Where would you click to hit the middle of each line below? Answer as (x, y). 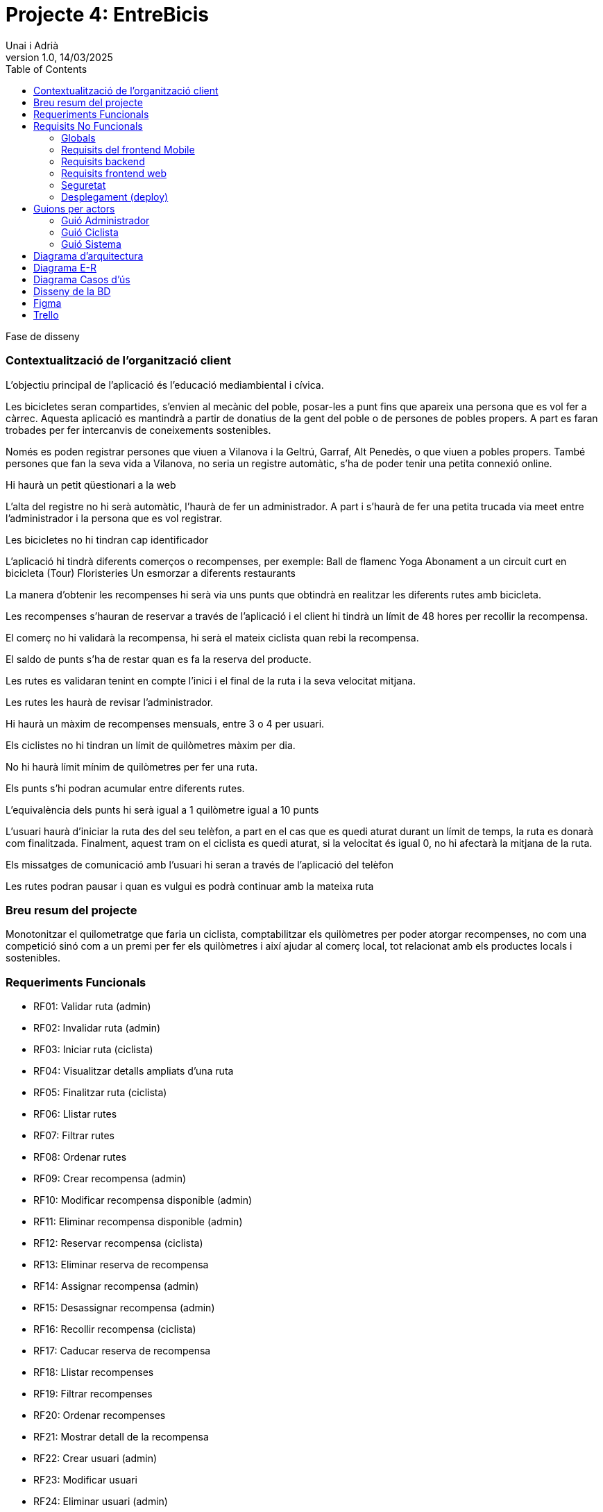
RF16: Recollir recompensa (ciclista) (115, 1329)
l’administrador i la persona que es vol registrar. (114, 518)
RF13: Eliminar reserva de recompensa (121, 1265)
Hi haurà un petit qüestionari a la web (91, 485)
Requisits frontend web (114, 173)
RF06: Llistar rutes (75, 1114)
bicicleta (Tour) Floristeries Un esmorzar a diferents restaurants (151, 573)
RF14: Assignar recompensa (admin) (116, 1286)
